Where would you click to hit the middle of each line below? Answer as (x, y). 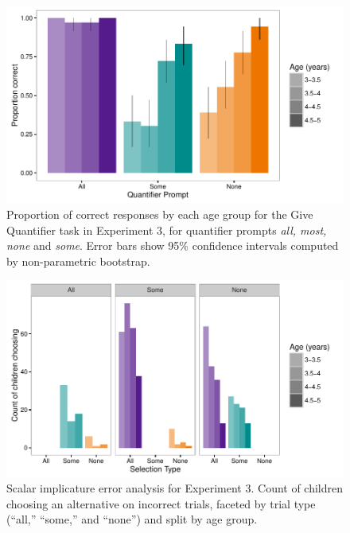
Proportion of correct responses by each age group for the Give (160, 214)
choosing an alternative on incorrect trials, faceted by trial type (161, 503)
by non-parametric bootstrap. (78, 261)
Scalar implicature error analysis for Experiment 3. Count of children (175, 488)
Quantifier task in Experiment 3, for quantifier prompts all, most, (167, 230)
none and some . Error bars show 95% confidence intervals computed (173, 245)
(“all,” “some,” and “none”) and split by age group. (132, 519)
